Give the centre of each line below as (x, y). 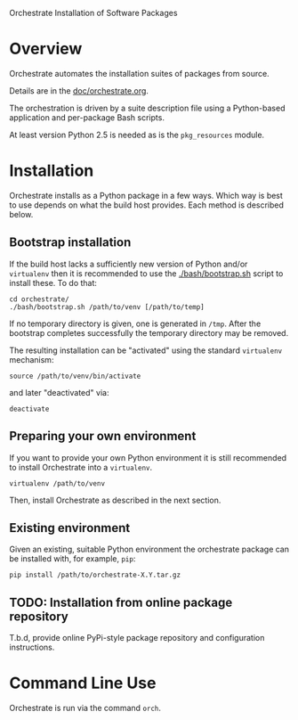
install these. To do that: (53, 282)
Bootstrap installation (70, 243)
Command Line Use (83, 683)
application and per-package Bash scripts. (87, 117)
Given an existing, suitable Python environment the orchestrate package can (149, 549)
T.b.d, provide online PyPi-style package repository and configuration (137, 638)
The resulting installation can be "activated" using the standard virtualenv (146, 350)
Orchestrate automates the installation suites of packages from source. (139, 73)
